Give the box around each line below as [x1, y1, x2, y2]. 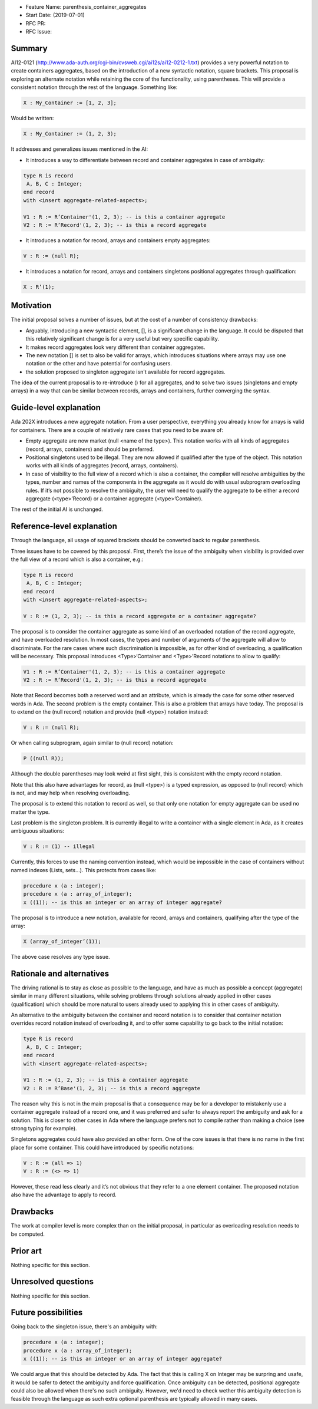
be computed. [11, 1230, 45, 1238]
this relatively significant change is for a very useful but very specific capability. [25, 335, 219, 342]
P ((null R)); [23, 755, 64, 762]
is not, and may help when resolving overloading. [11, 789, 131, 796]
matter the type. [11, 808, 50, 816]
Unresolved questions [11, 1276, 94, 1287]
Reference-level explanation [11, 522, 117, 532]
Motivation [11, 301, 52, 311]
